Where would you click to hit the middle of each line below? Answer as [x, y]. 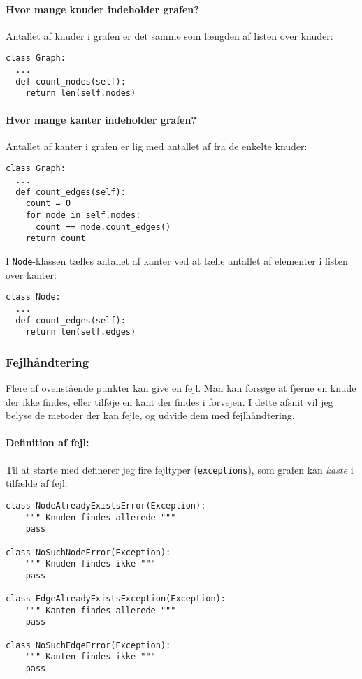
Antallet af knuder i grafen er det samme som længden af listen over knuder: [169, 35]
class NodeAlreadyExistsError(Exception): [106, 505]
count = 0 [48, 204]
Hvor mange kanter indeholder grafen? [101, 119]
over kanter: [31, 274]
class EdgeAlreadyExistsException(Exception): [116, 599]
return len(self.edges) [81, 332]
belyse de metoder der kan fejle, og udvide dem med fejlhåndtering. [150, 415]
